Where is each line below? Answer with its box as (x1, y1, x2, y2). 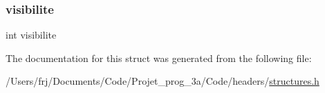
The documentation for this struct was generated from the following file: (6, 50, 312, 65)
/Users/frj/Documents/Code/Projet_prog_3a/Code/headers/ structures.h (6, 74, 319, 88)
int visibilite (6, 28, 57, 42)
